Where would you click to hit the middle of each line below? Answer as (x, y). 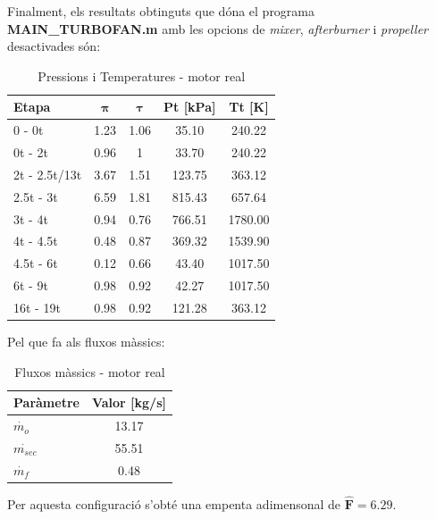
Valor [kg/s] (129, 402)
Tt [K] (249, 107)
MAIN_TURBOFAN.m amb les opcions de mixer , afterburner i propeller (218, 28)
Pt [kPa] (190, 107)
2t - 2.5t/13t (48, 174)
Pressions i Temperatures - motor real (142, 75)
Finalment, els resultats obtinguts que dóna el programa (161, 11)
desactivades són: (54, 46)
